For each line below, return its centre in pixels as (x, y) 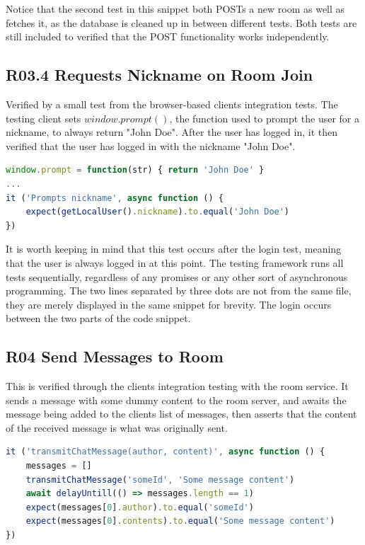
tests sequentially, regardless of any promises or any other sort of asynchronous (177, 276)
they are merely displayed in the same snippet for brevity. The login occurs (169, 304)
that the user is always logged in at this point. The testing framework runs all (175, 262)
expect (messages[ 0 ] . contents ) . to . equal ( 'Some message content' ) (180, 521)
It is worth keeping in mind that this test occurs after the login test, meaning (174, 249)
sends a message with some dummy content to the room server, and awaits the (176, 400)
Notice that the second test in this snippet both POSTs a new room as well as (175, 8)
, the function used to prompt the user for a (265, 118)
